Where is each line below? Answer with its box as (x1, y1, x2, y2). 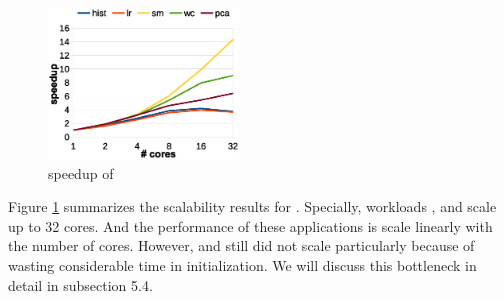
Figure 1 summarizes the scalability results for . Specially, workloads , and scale (8, 196, 497, 217)
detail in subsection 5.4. (8, 274, 153, 295)
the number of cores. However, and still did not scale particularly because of (8, 235, 475, 256)
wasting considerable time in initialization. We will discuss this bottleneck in (8, 255, 477, 276)
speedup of (48, 162, 114, 183)
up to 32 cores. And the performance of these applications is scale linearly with (8, 215, 493, 236)
